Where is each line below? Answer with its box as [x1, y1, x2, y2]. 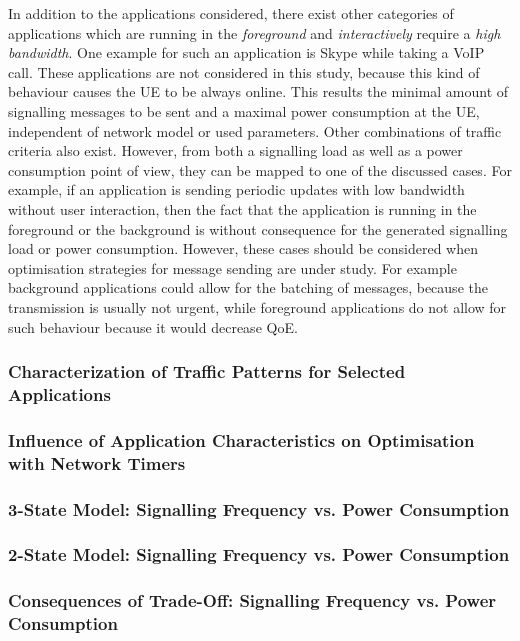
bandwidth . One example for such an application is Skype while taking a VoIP [8, 42, 485, 63]
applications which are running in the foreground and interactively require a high [8, 22, 501, 43]
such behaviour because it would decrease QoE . [8, 316, 298, 337]
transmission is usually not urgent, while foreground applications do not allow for [8, 296, 507, 317]
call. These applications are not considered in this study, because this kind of [8, 61, 480, 82]
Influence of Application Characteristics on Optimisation [8, 427, 475, 452]
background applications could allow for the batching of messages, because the [8, 277, 488, 298]
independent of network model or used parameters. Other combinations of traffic [8, 120, 502, 141]
